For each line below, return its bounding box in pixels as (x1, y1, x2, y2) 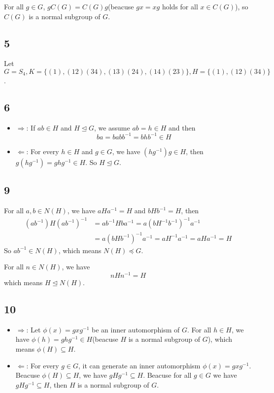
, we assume (94, 122, 130, 132)
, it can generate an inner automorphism (78, 360, 201, 370)
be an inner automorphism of (92, 324, 180, 334)
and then (168, 122, 196, 132)
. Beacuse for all (143, 370, 192, 380)
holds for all (162, 1, 198, 11)
